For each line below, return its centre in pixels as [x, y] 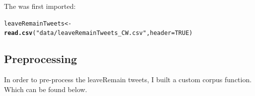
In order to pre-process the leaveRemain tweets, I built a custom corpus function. [128, 80]
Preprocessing [41, 59]
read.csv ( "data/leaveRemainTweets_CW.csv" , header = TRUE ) [98, 33]
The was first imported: [40, 6]
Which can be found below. [46, 89]
